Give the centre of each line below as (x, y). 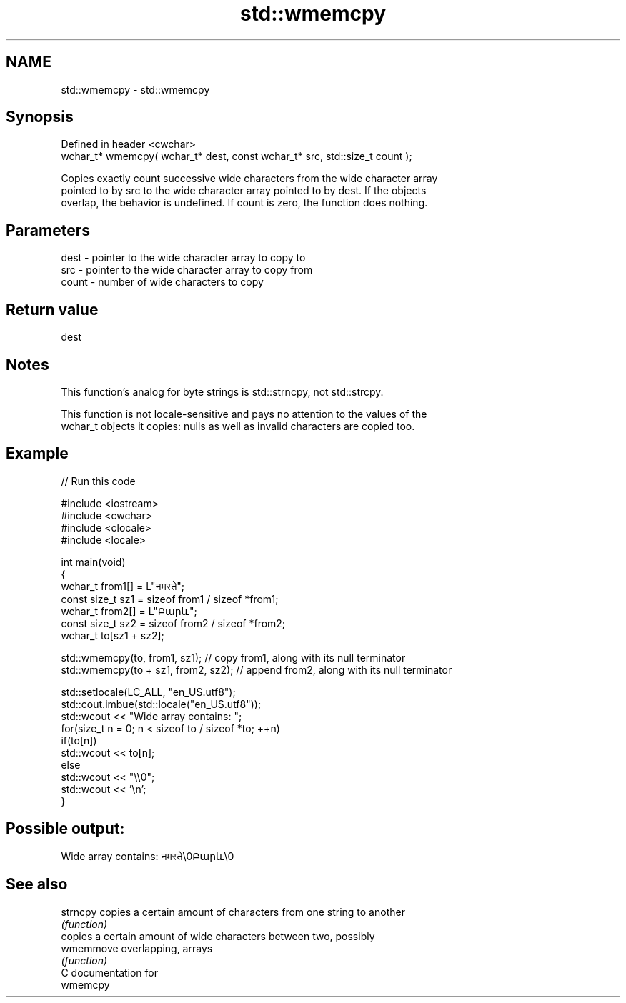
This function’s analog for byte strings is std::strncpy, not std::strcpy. (222, 391)
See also (37, 884)
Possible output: (65, 829)
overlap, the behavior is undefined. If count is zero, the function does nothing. (244, 203)
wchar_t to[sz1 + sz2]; (113, 635)
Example (37, 454)
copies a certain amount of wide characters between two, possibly (218, 936)
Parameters (48, 230)
